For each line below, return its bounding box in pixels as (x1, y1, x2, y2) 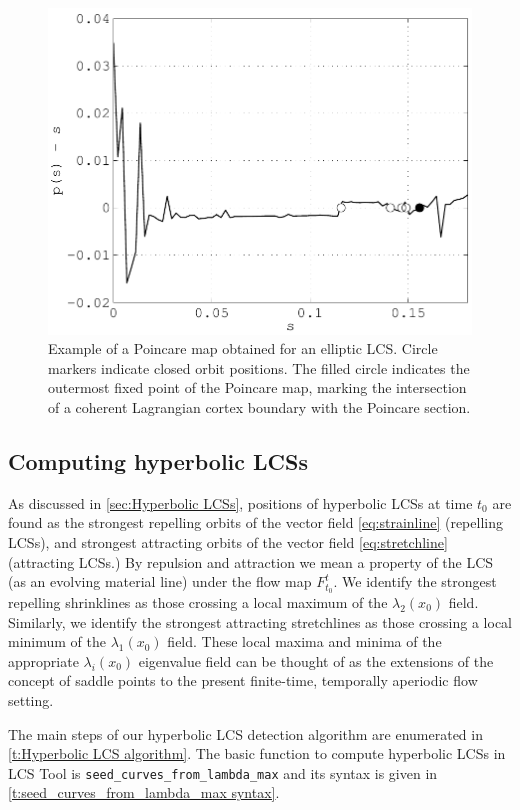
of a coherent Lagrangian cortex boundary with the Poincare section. (48, 396, 471, 417)
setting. (8, 689, 54, 710)
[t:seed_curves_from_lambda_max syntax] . (8, 782, 280, 803)
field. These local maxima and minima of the (167, 631, 442, 652)
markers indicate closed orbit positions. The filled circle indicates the (48, 357, 470, 378)
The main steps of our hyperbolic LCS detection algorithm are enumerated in (8, 723, 483, 744)
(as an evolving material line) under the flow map (8, 571, 312, 592)
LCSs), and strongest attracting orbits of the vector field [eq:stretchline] (8, 531, 448, 552)
